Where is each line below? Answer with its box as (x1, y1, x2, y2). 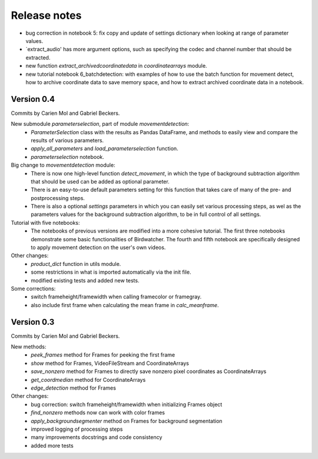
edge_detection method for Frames (31, 384, 116, 391)
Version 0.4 (11, 94, 55, 104)
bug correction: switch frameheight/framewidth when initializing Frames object (31, 401, 223, 408)
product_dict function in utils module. (31, 260, 121, 267)
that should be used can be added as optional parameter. (31, 178, 170, 185)
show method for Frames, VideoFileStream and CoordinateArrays (31, 360, 190, 367)
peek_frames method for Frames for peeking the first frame (31, 351, 175, 358)
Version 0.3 (11, 317, 55, 327)
